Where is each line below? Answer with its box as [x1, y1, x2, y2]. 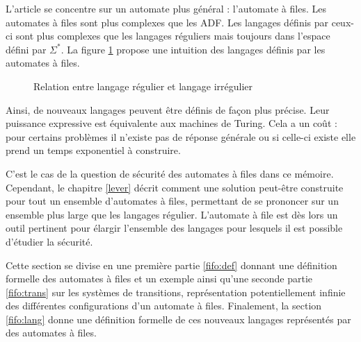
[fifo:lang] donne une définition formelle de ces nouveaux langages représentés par [6, 311, 351, 326]
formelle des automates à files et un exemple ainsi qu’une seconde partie [6, 271, 313, 286]
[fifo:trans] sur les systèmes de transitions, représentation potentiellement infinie [6, 284, 346, 299]
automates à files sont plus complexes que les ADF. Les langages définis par [6, 15, 329, 29]
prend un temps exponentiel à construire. [6, 143, 181, 157]
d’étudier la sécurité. [6, 234, 93, 248]
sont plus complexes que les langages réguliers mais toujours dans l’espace [15, 28, 330, 43]
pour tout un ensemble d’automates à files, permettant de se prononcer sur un [6, 194, 339, 208]
